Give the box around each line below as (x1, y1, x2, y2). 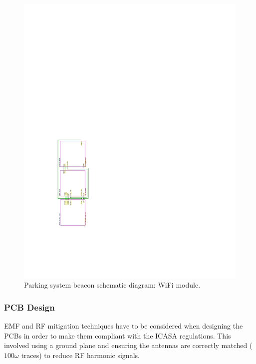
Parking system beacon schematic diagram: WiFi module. (24, 280, 201, 290)
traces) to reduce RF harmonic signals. (21, 350, 140, 361)
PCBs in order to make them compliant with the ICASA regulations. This (4, 330, 231, 341)
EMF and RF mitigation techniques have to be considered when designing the (4, 321, 243, 331)
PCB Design (4, 301, 55, 313)
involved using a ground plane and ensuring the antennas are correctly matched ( (4, 340, 253, 351)
